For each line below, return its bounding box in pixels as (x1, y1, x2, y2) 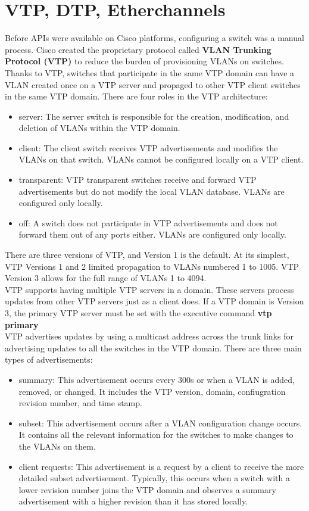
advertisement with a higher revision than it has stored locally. (18, 495, 248, 507)
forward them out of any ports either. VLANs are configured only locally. (18, 228, 286, 241)
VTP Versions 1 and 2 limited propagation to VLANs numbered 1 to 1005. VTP (5, 260, 299, 272)
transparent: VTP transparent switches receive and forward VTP (18, 173, 257, 186)
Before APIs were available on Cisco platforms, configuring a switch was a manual (5, 32, 304, 44)
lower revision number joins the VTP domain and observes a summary (18, 483, 276, 496)
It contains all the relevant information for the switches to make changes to (18, 428, 294, 441)
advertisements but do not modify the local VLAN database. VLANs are (18, 185, 285, 197)
